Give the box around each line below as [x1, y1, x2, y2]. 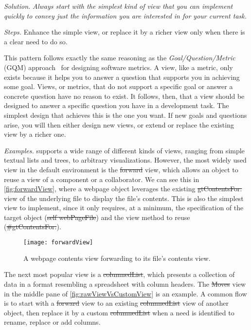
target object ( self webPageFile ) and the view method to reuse [4, 212, 190, 222]
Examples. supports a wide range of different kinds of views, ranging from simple [4, 145, 245, 155]
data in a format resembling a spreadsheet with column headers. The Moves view [4, 278, 246, 289]
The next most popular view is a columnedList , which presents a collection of [4, 269, 235, 279]
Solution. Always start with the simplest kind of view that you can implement [4, 1, 233, 11]
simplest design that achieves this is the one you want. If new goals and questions [4, 110, 247, 120]
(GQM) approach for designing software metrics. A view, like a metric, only [4, 62, 233, 72]
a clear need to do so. [4, 36, 68, 46]
